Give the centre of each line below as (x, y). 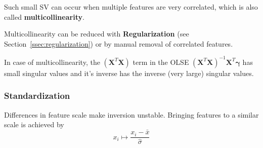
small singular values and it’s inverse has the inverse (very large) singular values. (129, 73)
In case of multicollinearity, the (52, 62)
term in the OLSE (161, 62)
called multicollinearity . (44, 16)
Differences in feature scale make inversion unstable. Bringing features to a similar (131, 114)
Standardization (37, 96)
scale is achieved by (34, 124)
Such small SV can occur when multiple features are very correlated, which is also (131, 7)
